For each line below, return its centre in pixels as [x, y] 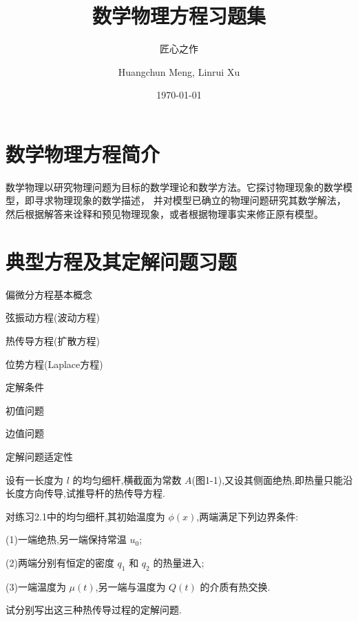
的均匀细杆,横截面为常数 [127, 479]
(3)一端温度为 [36, 586]
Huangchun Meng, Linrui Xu [179, 71]
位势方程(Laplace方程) [54, 364]
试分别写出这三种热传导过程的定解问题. [94, 610]
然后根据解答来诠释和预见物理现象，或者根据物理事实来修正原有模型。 [165, 214]
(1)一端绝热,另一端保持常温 [66, 539]
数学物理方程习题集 [179, 16]
